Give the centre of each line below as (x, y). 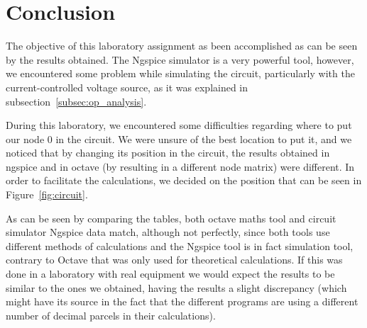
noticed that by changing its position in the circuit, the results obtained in (168, 153)
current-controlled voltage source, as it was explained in (127, 87)
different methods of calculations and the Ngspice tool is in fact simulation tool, (180, 245)
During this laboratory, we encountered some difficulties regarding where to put (179, 125)
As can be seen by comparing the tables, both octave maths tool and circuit (171, 218)
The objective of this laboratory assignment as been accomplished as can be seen (182, 46)
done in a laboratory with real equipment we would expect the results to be (170, 274)
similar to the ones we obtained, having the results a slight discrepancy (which (176, 287)
